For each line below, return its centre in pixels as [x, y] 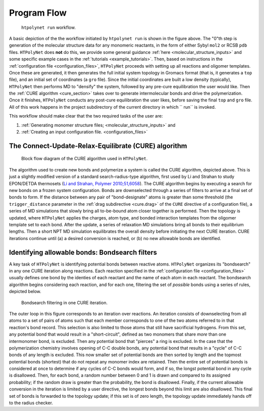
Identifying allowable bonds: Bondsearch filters [83, 252]
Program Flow [38, 13]
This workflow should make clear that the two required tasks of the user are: [86, 116]
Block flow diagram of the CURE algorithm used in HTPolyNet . [84, 159]
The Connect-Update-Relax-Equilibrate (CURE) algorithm [98, 146]
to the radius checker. [31, 403]
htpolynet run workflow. [48, 27]
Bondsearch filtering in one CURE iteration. [64, 302]
